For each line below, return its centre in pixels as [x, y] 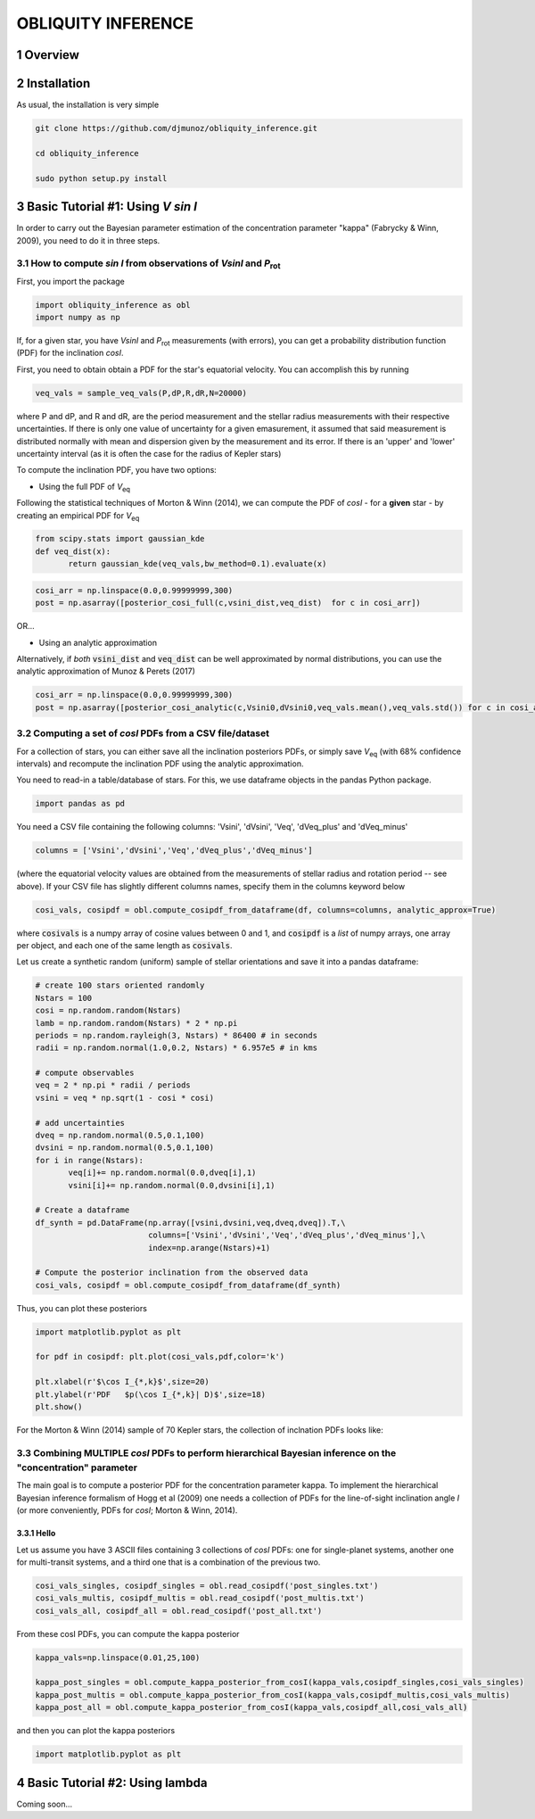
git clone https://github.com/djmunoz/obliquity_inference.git [177, 128]
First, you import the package [70, 281]
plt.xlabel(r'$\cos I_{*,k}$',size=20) [122, 1382]
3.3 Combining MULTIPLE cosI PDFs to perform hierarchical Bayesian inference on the [206, 1452]
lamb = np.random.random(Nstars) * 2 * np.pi [136, 1023]
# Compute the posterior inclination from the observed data [172, 1273]
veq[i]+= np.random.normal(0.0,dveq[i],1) [162, 1173]
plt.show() [59, 1407]
